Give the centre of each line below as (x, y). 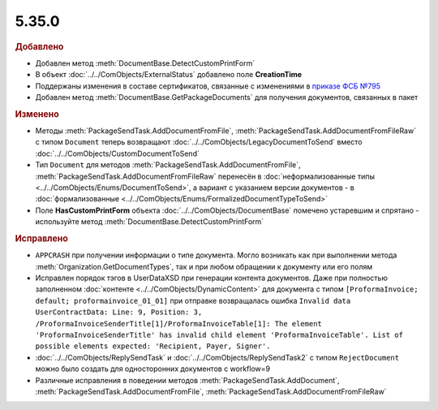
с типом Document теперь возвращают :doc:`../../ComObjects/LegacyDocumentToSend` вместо (199, 142)
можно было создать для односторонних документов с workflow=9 (153, 369)
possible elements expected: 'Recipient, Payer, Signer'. (153, 346)
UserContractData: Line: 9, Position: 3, (119, 312)
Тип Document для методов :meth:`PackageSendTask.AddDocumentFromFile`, (168, 165)
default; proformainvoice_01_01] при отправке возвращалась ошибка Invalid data (193, 300)
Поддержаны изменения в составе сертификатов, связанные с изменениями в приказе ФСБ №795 (208, 86)
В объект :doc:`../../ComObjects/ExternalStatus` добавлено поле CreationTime (169, 75)
